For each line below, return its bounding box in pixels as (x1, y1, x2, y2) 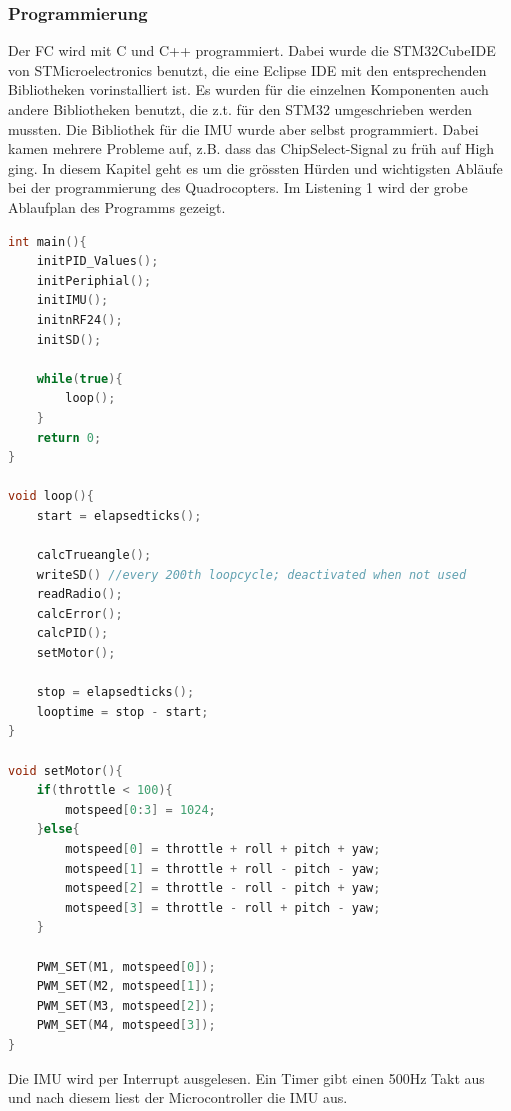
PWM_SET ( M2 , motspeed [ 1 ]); (36, 979, 216, 994)
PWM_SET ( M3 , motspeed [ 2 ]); (36, 998, 216, 1013)
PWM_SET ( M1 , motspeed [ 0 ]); (36, 959, 216, 974)
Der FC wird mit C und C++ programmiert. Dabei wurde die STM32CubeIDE (8, 40, 496, 61)
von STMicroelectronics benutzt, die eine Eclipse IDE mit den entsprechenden (8, 59, 487, 80)
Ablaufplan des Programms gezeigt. (8, 196, 226, 217)
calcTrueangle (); (36, 548, 152, 563)
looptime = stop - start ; (36, 704, 209, 719)
